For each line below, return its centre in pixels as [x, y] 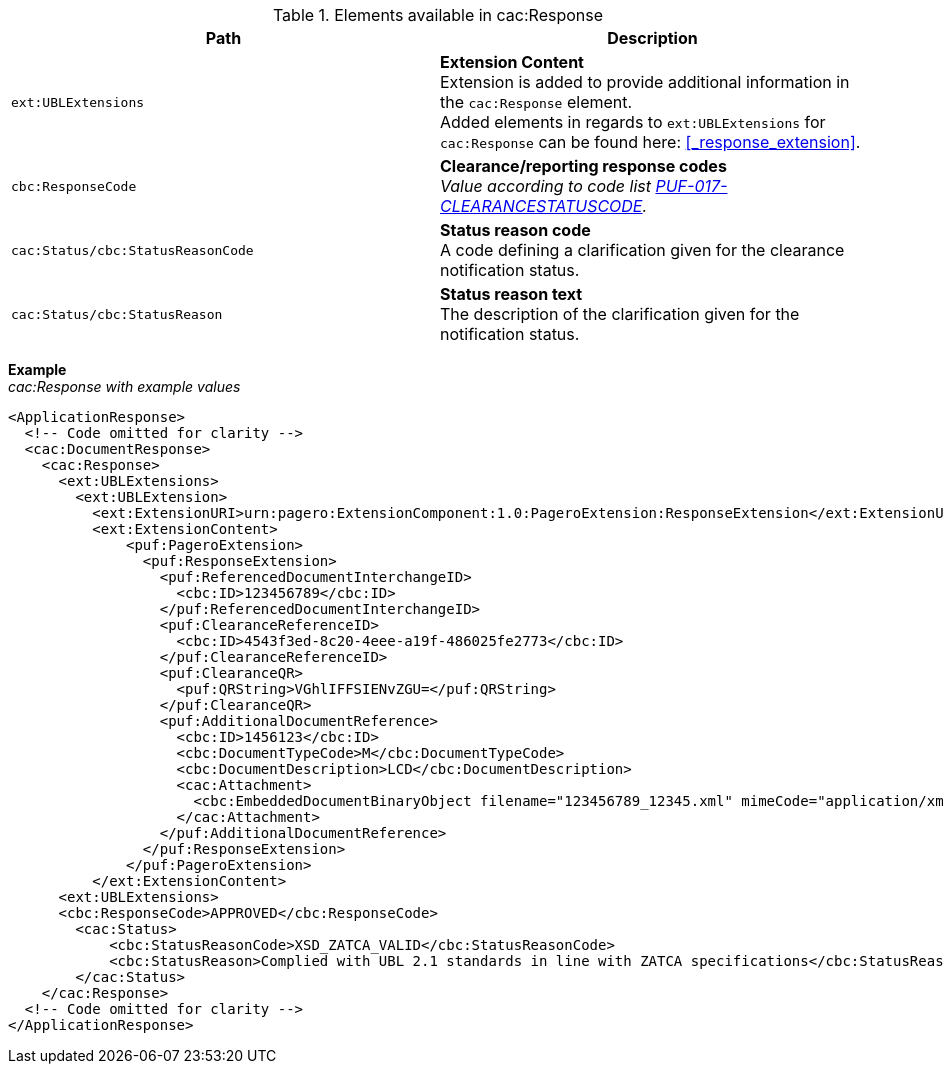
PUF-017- [691, 186]
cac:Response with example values [124, 386]
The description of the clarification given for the [620, 314]
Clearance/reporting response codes [583, 166]
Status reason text [511, 294]
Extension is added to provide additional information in [645, 82]
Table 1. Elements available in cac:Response [438, 15]
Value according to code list [545, 186]
